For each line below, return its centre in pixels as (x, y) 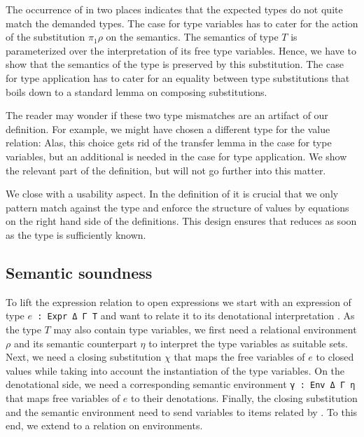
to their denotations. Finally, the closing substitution (244, 397)
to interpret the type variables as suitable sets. (248, 343)
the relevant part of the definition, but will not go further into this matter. (166, 170)
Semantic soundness (79, 272)
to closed (335, 357)
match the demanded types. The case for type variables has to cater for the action (182, 23)
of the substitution (45, 37)
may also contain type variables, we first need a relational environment (205, 329)
